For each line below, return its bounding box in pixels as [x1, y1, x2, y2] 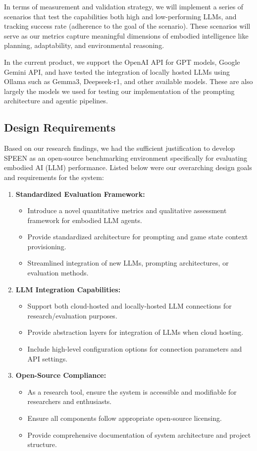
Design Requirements [4, 120, 116, 135]
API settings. [27, 353, 68, 363]
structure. [27, 439, 57, 450]
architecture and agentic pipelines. [4, 95, 108, 106]
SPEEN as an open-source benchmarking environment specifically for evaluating [4, 152, 248, 163]
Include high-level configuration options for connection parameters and [27, 344, 242, 354]
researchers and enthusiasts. [27, 396, 112, 406]
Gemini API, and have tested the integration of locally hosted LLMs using [4, 66, 230, 77]
